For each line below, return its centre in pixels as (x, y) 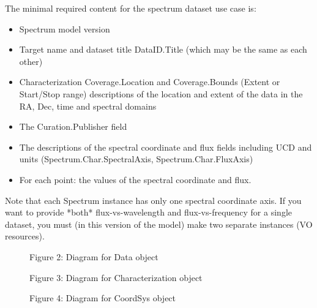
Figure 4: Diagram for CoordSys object (103, 298)
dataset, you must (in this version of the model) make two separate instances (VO (159, 224)
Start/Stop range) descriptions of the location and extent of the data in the (161, 93)
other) (31, 61)
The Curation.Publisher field (73, 126)
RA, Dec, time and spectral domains (88, 106)
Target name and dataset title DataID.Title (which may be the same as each (163, 49)
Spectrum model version (65, 28)
